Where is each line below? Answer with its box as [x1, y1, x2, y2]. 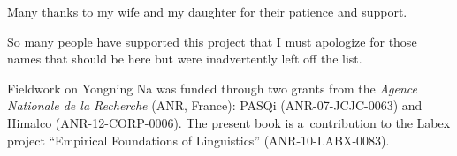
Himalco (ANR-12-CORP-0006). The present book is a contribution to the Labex [7, 113, 451, 131]
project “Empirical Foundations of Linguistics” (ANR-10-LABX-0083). [7, 130, 390, 149]
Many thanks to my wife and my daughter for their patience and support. [7, 3, 407, 20]
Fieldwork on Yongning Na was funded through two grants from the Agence [7, 78, 417, 97]
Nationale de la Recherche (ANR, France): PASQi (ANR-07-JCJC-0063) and [7, 96, 423, 115]
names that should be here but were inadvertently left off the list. [7, 49, 362, 68]
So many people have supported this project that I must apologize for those [7, 32, 417, 50]
